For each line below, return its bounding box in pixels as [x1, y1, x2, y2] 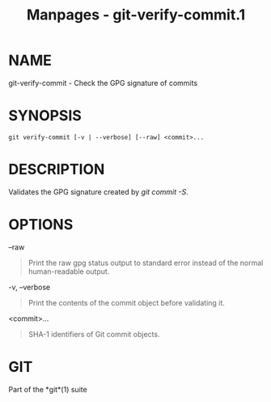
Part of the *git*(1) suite [8, 384, 87, 394]
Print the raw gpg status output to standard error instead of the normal [28, 258, 264, 267]
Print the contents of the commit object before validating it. [28, 297, 225, 307]
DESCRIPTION [8, 160, 105, 179]
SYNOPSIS [8, 107, 83, 125]
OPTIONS [8, 216, 74, 233]
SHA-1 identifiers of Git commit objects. [28, 329, 160, 339]
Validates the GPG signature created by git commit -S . [8, 186, 188, 196]
